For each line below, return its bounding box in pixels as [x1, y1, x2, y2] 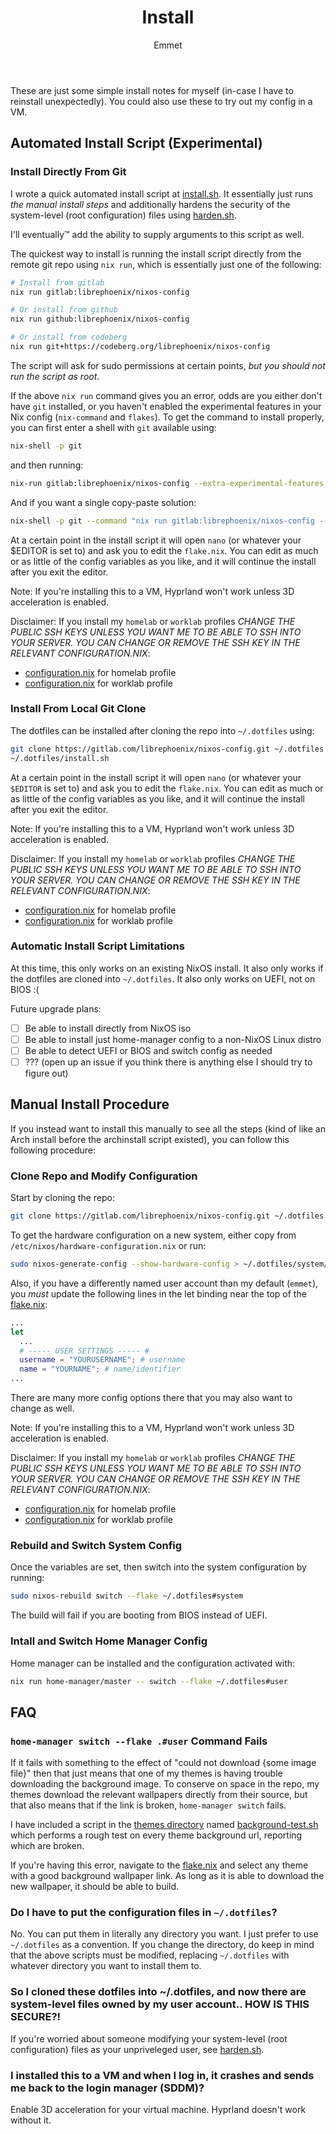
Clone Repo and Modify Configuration [10, 1169, 198, 1183]
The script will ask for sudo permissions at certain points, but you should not [10, 359, 326, 371]
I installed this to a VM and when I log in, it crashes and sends [10, 2068, 315, 2082]
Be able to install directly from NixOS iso [24, 1022, 192, 1034]
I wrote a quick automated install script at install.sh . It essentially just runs [10, 187, 314, 200]
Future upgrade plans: [10, 1002, 102, 1015]
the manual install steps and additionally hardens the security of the [10, 198, 291, 210]
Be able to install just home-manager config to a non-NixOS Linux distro [24, 1033, 322, 1045]
